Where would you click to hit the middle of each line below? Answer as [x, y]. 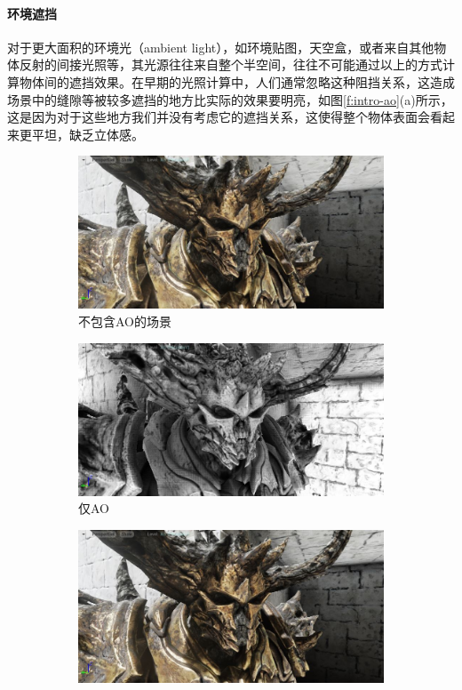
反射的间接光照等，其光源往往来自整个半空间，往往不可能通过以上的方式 [231, 64]
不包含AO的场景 [125, 321]
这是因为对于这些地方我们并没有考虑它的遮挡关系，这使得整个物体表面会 [219, 117]
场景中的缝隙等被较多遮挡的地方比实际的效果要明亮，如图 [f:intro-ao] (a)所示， [230, 99]
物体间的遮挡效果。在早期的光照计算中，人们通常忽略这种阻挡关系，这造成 [237, 81]
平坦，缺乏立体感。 [88, 134]
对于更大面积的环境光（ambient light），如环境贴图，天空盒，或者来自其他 [221, 47]
